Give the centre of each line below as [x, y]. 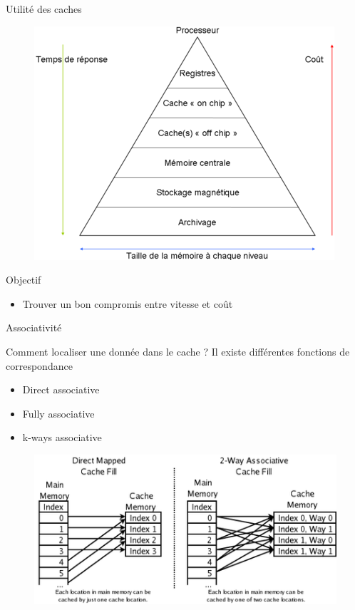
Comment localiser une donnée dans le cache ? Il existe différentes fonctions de [178, 351]
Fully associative [58, 413]
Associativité [34, 327]
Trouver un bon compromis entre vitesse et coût [128, 303]
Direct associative [61, 389]
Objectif [24, 280]
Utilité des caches [44, 9]
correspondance [39, 365]
